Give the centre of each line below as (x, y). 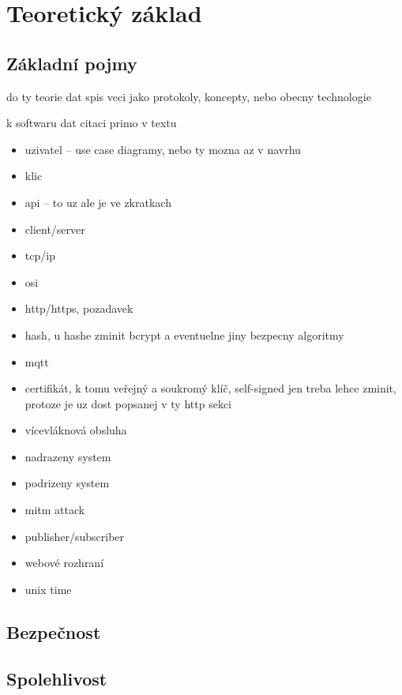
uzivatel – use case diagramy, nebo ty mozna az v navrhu (163, 149)
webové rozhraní (64, 563)
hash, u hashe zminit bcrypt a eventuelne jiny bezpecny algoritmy (184, 334)
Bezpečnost (54, 631)
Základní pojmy (72, 63)
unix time (48, 589)
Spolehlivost (57, 678)
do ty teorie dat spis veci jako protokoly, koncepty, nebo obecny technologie (189, 96)
